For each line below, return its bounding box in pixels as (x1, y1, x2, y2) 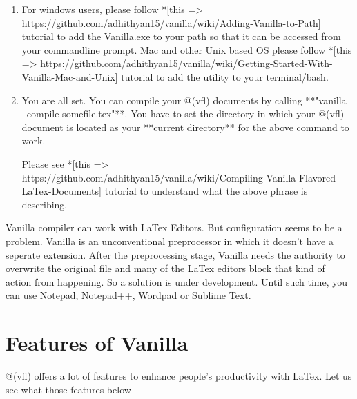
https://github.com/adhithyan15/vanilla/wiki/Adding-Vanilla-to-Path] (21, 15, 321, 30)
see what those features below (6, 382, 131, 396)
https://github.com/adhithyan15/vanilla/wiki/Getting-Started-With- (40, 56, 333, 70)
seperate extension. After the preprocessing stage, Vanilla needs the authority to (6, 247, 345, 262)
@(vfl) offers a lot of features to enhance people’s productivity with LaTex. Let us (6, 369, 352, 382)
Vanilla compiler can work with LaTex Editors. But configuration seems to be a (6, 220, 342, 235)
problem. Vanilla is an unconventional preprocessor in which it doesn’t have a (6, 233, 334, 248)
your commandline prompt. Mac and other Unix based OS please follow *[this (21, 42, 352, 57)
